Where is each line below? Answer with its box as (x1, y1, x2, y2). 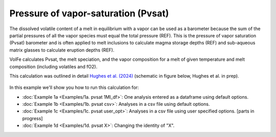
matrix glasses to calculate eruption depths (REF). (9, 47, 114, 53)
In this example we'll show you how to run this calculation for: (9, 84, 139, 90)
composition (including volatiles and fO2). (9, 63, 98, 70)
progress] (22, 115, 43, 121)
